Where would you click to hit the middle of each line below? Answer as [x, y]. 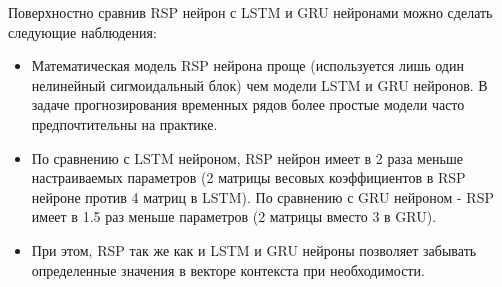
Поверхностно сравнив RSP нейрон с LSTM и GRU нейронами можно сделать [250, 12]
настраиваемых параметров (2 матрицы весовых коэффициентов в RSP [248, 177]
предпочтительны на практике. [124, 123]
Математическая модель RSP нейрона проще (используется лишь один [247, 65]
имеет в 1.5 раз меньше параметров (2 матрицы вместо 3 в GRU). [234, 216]
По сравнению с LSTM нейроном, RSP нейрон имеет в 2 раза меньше [247, 157]
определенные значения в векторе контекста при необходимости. [228, 269]
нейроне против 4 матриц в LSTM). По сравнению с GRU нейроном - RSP [262, 196]
